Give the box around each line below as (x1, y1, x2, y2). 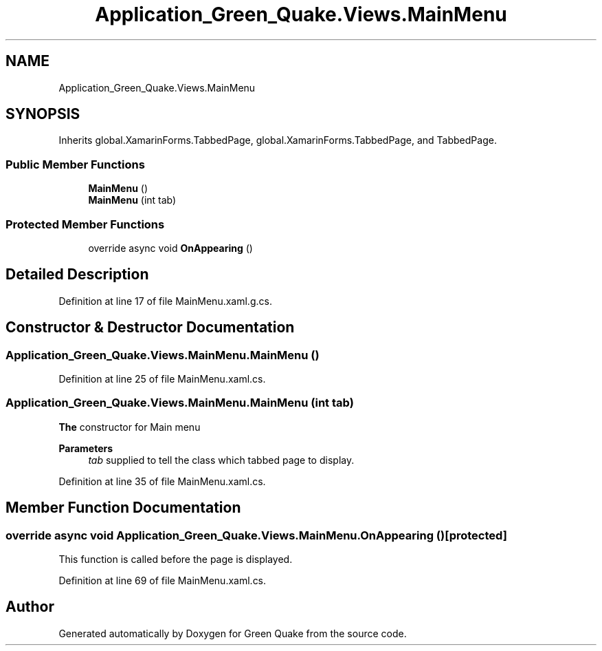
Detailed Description (5, 266, 149, 284)
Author (5, 598, 54, 616)
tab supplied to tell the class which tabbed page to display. (88, 453, 355, 466)
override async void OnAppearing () (88, 242, 253, 254)
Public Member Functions (5, 157, 145, 171)
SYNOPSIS (5, 105, 80, 123)
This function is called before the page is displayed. (58, 553, 293, 565)
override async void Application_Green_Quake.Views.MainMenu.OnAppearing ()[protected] (5, 528, 507, 542)
